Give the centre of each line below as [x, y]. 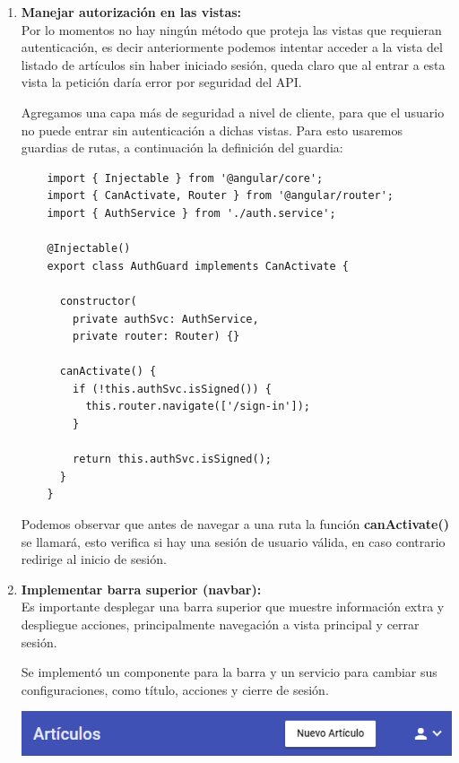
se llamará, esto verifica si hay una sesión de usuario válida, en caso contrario [233, 541]
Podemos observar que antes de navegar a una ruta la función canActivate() [235, 524]
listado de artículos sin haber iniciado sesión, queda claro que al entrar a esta [233, 64]
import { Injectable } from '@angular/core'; [185, 178]
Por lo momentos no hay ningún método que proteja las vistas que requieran [231, 29]
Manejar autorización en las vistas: [131, 12]
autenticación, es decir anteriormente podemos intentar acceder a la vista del [232, 47]
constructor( [98, 301]
